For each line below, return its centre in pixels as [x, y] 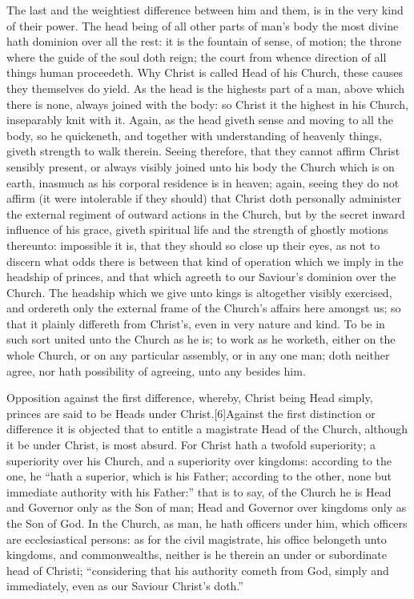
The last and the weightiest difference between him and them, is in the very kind [205, 10]
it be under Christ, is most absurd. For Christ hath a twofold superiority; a [191, 445]
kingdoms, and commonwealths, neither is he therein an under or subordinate [197, 555]
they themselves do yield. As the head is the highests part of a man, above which [206, 88]
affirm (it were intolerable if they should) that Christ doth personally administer [204, 198]
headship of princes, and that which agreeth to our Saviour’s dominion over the [201, 277]
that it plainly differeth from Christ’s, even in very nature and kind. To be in [196, 323]
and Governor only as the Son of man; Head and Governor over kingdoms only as [207, 507]
